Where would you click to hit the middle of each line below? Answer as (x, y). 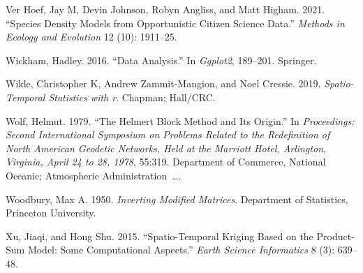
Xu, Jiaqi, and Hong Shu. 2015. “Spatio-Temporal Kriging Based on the (160, 236)
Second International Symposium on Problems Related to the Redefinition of (168, 134)
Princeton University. (51, 213)
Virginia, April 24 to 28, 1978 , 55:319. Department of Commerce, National (166, 162)
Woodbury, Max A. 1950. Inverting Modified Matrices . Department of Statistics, (177, 199)
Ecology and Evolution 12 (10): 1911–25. (91, 37)
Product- (335, 236)
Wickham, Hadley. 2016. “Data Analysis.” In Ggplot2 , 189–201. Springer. (161, 60)
